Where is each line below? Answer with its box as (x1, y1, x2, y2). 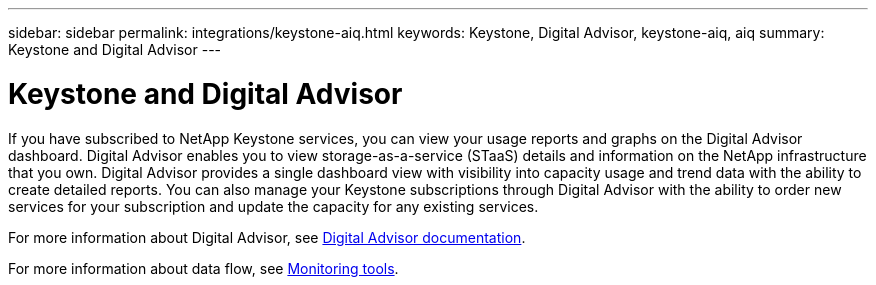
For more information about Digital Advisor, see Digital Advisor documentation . (8, 228, 526, 246)
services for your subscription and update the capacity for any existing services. (8, 197, 539, 215)
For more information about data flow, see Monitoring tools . (8, 259, 399, 277)
